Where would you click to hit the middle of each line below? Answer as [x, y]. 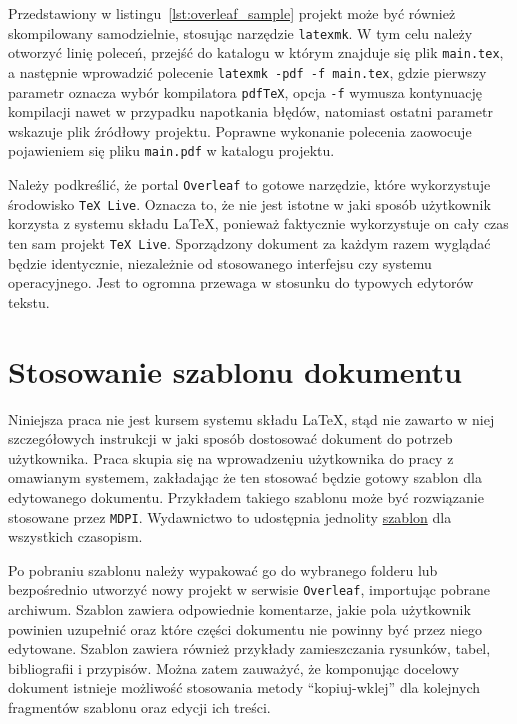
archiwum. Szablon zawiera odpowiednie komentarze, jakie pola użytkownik [239, 609]
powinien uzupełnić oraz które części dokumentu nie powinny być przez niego [245, 628]
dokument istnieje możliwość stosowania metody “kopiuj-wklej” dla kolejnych [244, 687]
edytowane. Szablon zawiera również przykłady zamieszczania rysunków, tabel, [249, 648]
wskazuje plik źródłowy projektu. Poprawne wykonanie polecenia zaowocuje [240, 130]
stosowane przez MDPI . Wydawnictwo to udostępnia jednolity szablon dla [230, 516]
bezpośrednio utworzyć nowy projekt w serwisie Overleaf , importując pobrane [249, 589]
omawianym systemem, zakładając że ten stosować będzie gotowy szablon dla [245, 477]
